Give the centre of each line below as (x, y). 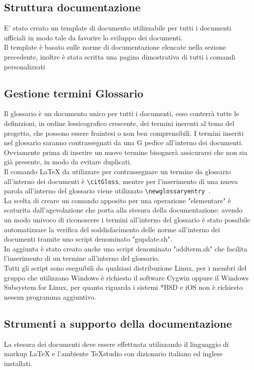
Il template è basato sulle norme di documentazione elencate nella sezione (115, 47)
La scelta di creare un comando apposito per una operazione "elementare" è (118, 200)
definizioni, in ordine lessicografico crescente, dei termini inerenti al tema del (119, 123)
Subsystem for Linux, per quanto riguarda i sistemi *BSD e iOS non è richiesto (123, 287)
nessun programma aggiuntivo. (50, 296)
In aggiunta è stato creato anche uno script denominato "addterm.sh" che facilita (126, 248)
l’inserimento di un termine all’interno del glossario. (82, 258)
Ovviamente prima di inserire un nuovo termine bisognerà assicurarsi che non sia (126, 152)
